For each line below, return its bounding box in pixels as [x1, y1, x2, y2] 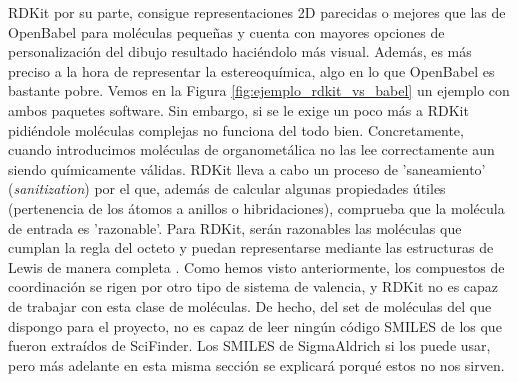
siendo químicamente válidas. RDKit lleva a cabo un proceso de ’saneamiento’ [8, 158, 486, 179]
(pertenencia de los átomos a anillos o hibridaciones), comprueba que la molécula [8, 197, 505, 218]
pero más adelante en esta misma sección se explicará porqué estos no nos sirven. [8, 354, 505, 375]
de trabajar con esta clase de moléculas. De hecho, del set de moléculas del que [8, 295, 492, 316]
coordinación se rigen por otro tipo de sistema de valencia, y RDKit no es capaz [8, 276, 499, 297]
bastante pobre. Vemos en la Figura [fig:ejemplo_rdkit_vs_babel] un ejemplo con [8, 80, 510, 101]
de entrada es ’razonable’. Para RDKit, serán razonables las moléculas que [8, 217, 462, 238]
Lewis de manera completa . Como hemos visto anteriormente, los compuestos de [8, 256, 505, 277]
